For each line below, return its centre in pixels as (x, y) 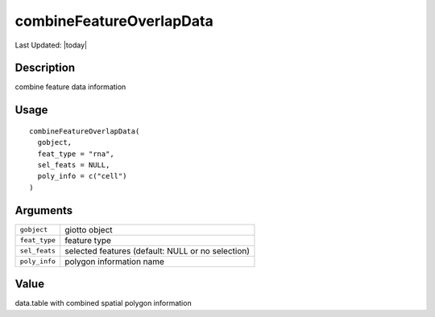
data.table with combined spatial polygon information (104, 303)
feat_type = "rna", (76, 154)
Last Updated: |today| (51, 45)
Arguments (44, 210)
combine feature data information (70, 87)
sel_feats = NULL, (74, 165)
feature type (88, 240)
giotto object (89, 229)
